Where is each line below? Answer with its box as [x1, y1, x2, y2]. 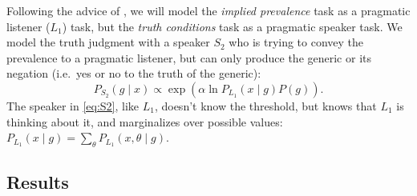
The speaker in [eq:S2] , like [6, 97, 140, 114]
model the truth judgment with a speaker [6, 34, 210, 50]
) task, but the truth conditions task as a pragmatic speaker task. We [62, 18, 403, 34]
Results [6, 170, 69, 194]
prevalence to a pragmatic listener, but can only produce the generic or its [6, 49, 371, 66]
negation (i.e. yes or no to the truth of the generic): [6, 65, 261, 82]
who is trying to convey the [229, 34, 364, 50]
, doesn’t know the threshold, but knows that [154, 97, 377, 114]
